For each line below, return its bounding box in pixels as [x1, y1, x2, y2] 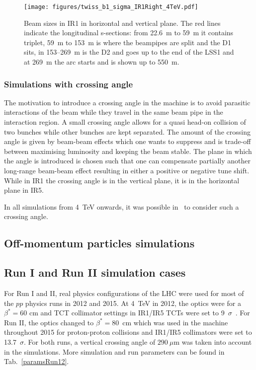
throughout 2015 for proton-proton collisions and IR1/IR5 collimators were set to [4, 327, 252, 337]
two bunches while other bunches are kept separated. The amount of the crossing [4, 126, 251, 137]
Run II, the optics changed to [4, 317, 94, 327]
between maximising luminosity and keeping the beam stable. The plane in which [4, 146, 252, 156]
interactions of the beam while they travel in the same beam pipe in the [4, 107, 223, 117]
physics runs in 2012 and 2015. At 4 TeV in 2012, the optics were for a [25, 297, 241, 308]
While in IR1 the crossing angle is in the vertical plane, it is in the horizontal [4, 175, 240, 185]
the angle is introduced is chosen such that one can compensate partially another [4, 155, 251, 166]
